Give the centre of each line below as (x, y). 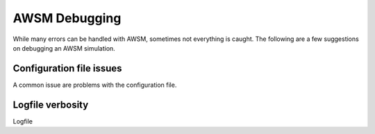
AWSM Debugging (67, 18)
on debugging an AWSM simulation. (64, 48)
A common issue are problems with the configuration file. (95, 85)
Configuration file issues (67, 68)
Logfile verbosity (51, 104)
